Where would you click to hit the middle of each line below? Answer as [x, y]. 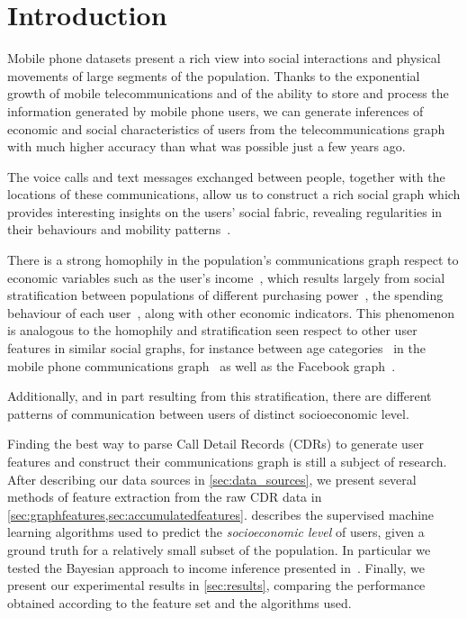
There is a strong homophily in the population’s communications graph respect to [233, 260]
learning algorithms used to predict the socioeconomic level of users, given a [216, 532]
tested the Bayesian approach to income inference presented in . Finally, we [216, 567]
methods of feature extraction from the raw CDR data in [165, 497]
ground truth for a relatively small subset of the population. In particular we [219, 549]
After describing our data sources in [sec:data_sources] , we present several [212, 479]
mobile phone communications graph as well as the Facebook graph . [202, 365]
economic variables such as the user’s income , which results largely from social [226, 277]
